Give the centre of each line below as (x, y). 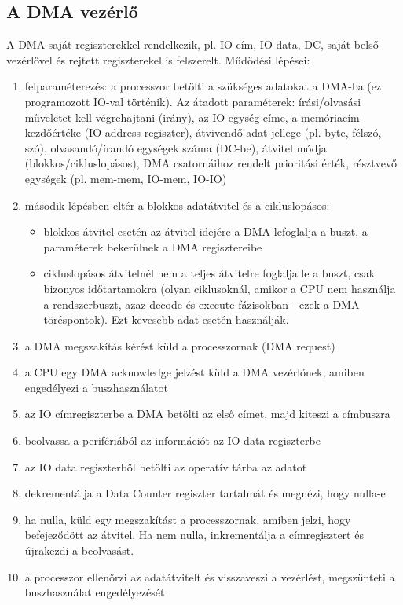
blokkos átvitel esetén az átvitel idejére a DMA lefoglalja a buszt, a (205, 231)
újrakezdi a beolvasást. (79, 550)
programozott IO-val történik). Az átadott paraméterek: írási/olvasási (193, 101)
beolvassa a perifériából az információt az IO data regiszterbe (172, 440)
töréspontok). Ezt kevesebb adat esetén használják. (166, 319)
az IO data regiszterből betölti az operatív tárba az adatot (166, 466)
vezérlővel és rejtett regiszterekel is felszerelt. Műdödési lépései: (158, 59)
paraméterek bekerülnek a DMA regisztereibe (153, 246)
